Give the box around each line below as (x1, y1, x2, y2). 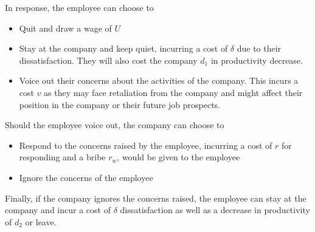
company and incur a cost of (5, 203, 111, 216)
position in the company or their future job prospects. (19, 98, 220, 111)
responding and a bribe (19, 151, 106, 163)
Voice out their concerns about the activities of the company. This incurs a (19, 74, 299, 87)
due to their (237, 42, 282, 55)
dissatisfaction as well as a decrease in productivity (120, 203, 310, 216)
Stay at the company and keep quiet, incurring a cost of (19, 42, 228, 55)
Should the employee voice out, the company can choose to (5, 118, 224, 131)
